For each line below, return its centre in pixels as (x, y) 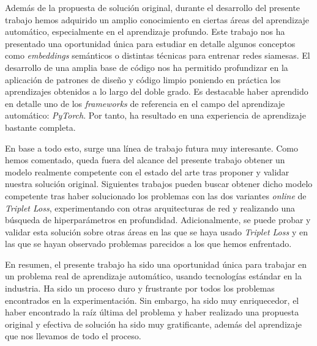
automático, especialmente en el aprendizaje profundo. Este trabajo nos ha (145, 31)
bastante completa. (40, 127)
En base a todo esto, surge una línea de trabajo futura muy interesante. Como (151, 148)
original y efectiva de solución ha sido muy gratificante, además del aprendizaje (153, 324)
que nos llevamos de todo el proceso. (73, 336)
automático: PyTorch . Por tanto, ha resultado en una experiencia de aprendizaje (155, 115)
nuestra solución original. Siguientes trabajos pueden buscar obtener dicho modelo (159, 184)
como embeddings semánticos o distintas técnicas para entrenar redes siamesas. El (158, 55)
